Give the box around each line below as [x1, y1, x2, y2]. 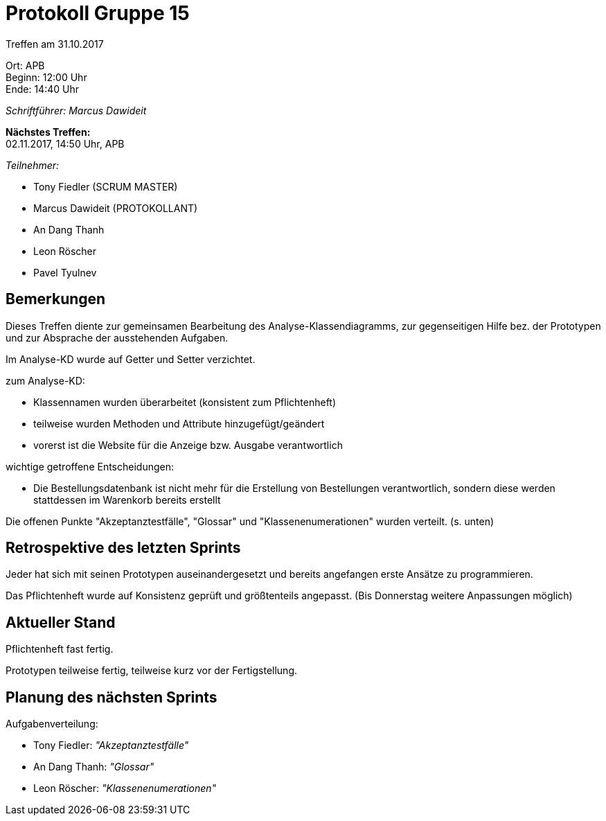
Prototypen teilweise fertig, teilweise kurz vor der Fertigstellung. [6, 664, 297, 677]
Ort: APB [6, 59, 45, 71]
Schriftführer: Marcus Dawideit [6, 104, 147, 116]
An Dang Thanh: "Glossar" [33, 761, 154, 773]
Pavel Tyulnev [33, 266, 97, 279]
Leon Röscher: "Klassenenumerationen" [33, 782, 217, 795]
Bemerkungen [6, 290, 106, 308]
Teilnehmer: [6, 159, 60, 171]
